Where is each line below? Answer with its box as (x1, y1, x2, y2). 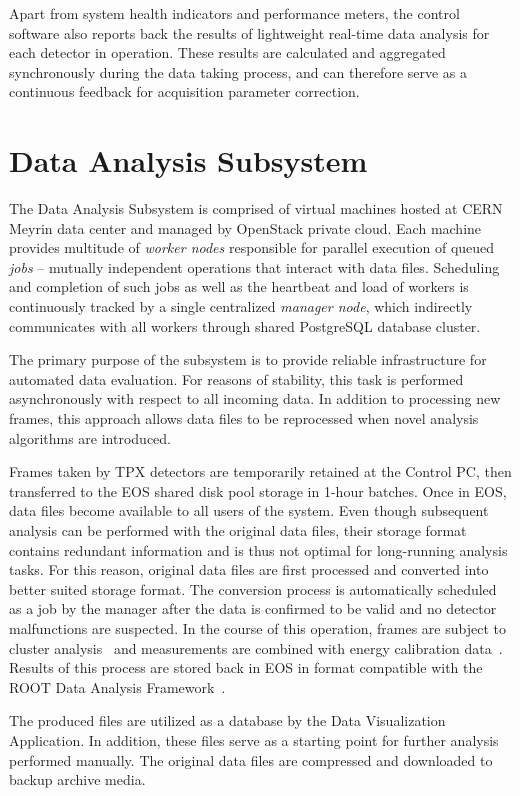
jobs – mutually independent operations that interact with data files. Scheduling (9, 256, 500, 277)
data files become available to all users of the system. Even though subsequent (9, 500, 489, 521)
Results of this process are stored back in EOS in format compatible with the (9, 657, 483, 678)
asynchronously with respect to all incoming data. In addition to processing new (9, 388, 501, 409)
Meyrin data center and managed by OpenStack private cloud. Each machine (9, 217, 482, 238)
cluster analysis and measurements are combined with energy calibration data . (9, 637, 503, 658)
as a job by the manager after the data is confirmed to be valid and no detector (9, 598, 497, 619)
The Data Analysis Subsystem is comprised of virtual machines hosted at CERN (9, 198, 503, 219)
